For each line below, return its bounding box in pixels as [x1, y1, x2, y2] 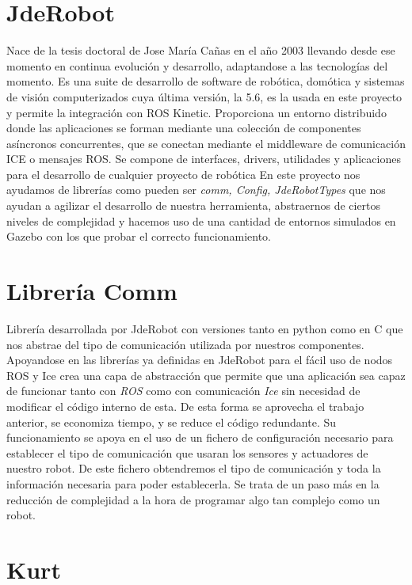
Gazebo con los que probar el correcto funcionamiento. [6, 228, 271, 245]
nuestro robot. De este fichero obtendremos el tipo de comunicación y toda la [6, 460, 381, 477]
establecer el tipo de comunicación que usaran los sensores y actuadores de [6, 444, 368, 461]
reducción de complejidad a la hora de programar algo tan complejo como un [6, 491, 380, 507]
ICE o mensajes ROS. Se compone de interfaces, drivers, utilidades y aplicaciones [6, 150, 401, 167]
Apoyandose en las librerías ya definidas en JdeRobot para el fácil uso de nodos [6, 351, 393, 368]
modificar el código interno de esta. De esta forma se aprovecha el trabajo [6, 397, 364, 414]
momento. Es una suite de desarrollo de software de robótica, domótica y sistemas [6, 73, 405, 89]
